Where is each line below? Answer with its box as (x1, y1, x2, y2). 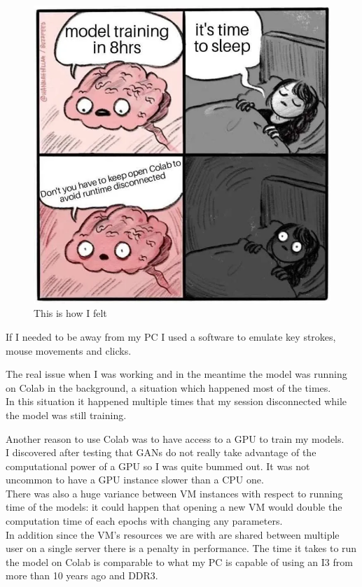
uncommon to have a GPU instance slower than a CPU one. (6, 472, 264, 487)
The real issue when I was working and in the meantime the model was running (6, 367, 347, 381)
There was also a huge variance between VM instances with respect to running (6, 486, 343, 500)
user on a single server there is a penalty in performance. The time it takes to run (6, 541, 357, 556)
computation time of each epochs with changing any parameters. (6, 514, 283, 528)
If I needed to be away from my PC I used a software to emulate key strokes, (6, 329, 336, 344)
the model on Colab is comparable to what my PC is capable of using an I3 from (6, 554, 353, 569)
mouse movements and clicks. (6, 343, 132, 358)
